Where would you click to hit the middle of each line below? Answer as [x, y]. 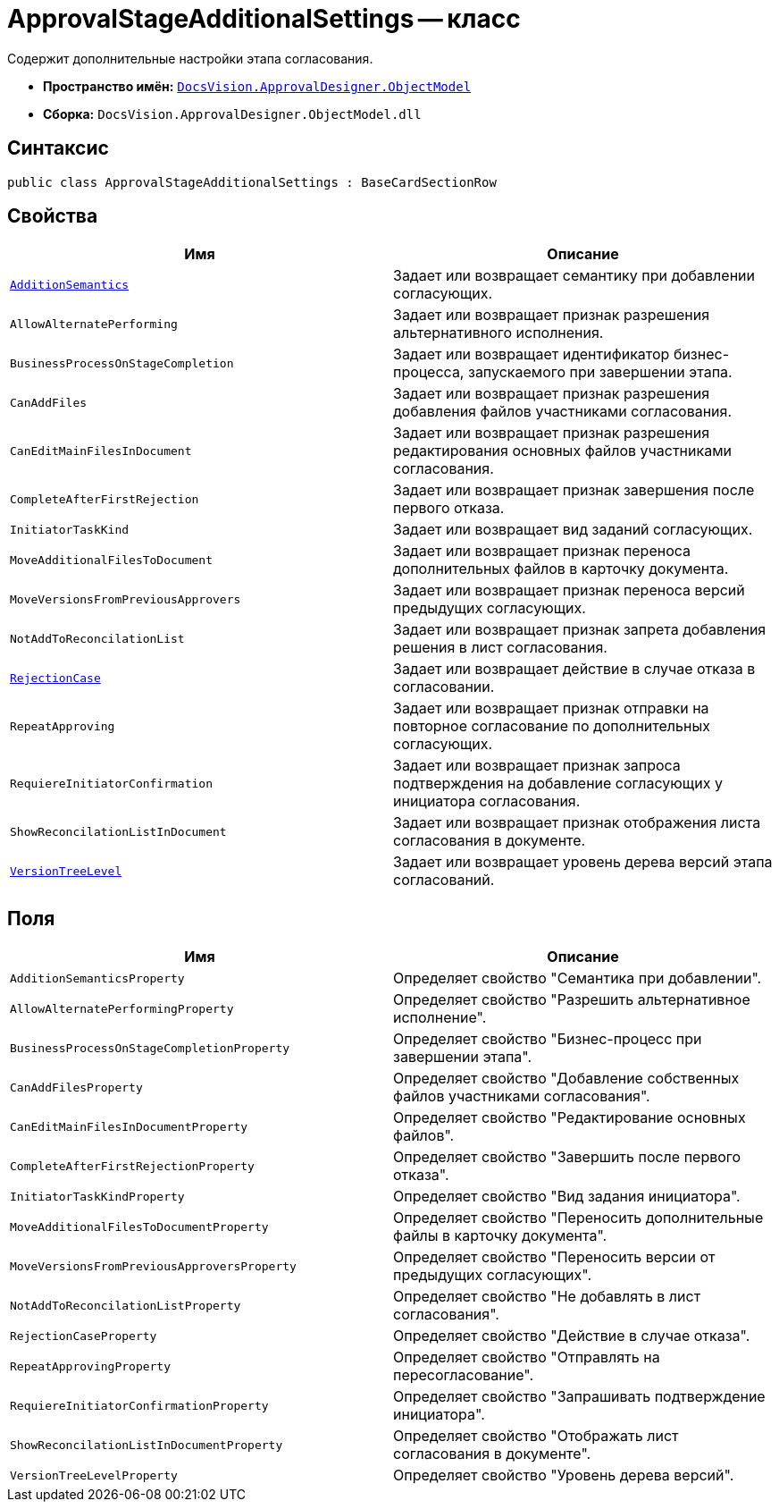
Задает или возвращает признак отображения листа [577, 823]
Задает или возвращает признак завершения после [574, 490]
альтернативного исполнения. [498, 333]
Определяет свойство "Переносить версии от [554, 1257]
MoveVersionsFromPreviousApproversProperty [153, 1266]
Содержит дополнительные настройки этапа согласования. [190, 58]
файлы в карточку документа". [500, 1236]
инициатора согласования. [487, 801]
